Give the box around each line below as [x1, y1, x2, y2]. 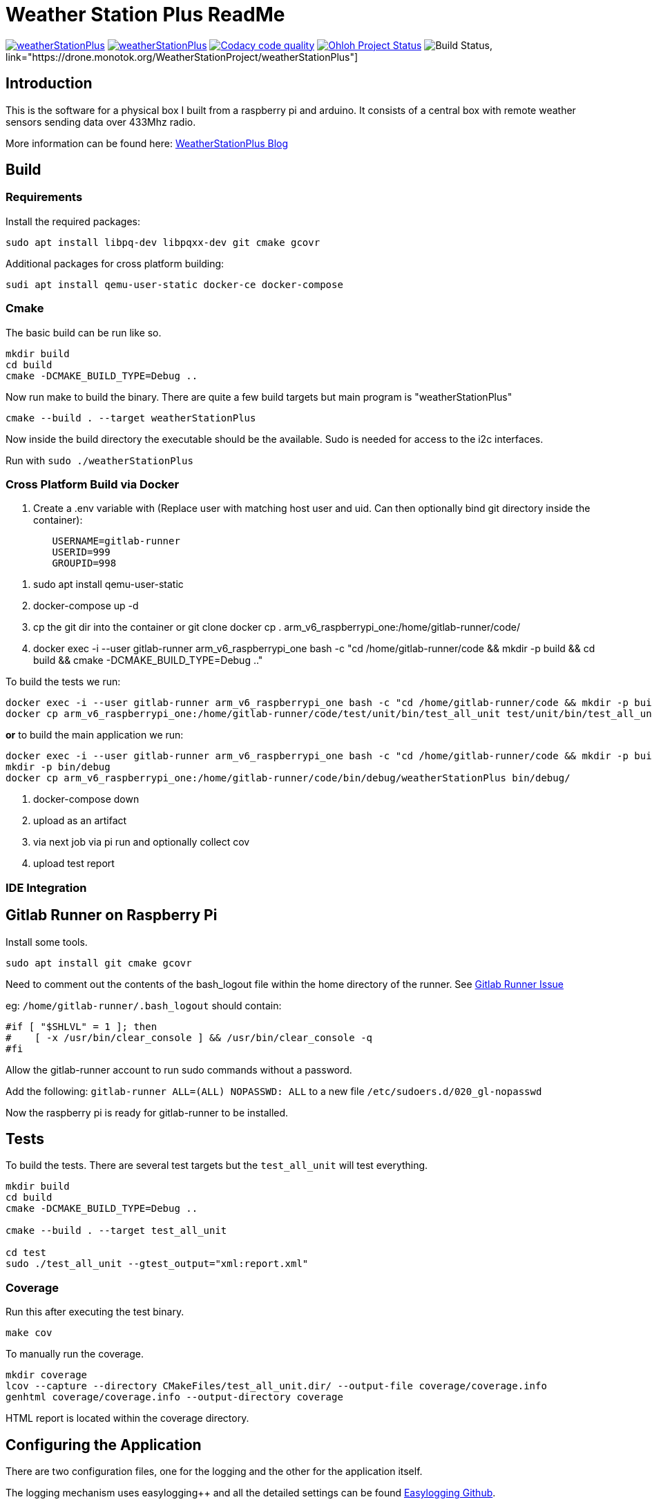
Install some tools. [6, 935, 88, 948]
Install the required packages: [6, 215, 141, 227]
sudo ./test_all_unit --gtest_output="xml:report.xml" [6, 1258, 309, 1270]
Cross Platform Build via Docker [6, 477, 180, 491]
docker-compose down [33, 793, 140, 806]
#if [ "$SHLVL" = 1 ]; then [6, 1020, 157, 1032]
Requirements [6, 190, 83, 204]
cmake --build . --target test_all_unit [6, 1225, 227, 1237]
